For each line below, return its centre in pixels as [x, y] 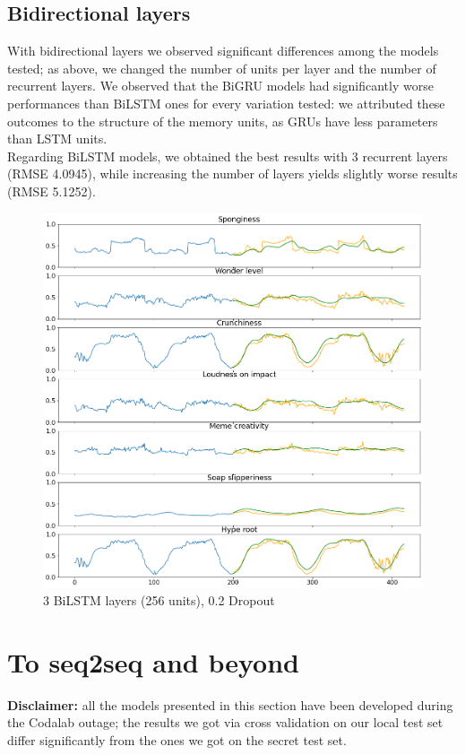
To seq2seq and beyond [153, 661]
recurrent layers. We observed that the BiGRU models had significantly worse [220, 86]
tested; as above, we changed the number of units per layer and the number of [222, 68]
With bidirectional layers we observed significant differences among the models [223, 51]
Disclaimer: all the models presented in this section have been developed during [230, 704]
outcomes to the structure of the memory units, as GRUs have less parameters [223, 121]
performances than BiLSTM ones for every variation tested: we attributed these [226, 103]
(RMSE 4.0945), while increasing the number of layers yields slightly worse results [232, 174]
